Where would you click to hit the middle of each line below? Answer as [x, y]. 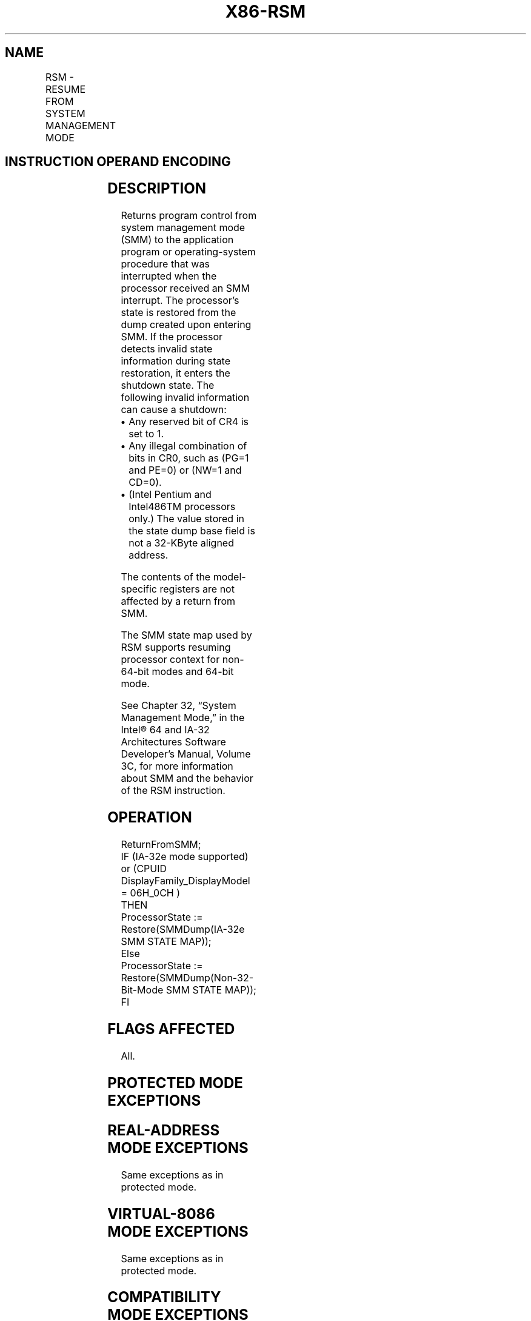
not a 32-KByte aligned [181, 543]
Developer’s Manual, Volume [186, 754]
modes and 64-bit [193, 672]
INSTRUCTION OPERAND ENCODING [118, 162]
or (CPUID [144, 869]
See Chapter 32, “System [179, 706]
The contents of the [166, 577]
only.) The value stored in [186, 519]
